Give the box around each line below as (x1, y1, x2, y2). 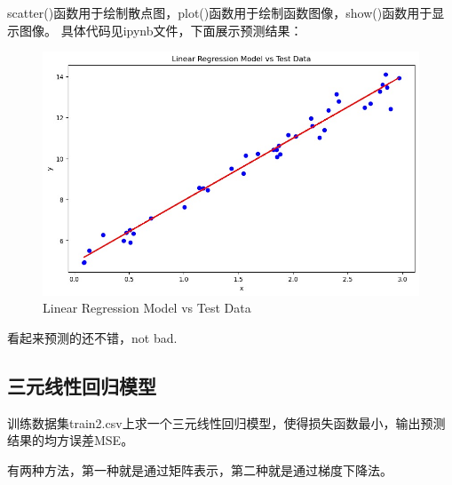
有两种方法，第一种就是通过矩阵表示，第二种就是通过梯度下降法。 (7, 460, 393, 479)
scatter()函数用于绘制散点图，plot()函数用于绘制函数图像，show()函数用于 (7, 4, 432, 21)
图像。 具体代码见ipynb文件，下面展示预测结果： (19, 20, 303, 39)
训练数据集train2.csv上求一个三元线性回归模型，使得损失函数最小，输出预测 (7, 413, 446, 432)
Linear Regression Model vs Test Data (43, 298, 251, 317)
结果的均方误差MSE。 (7, 431, 134, 449)
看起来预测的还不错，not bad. (7, 328, 178, 346)
